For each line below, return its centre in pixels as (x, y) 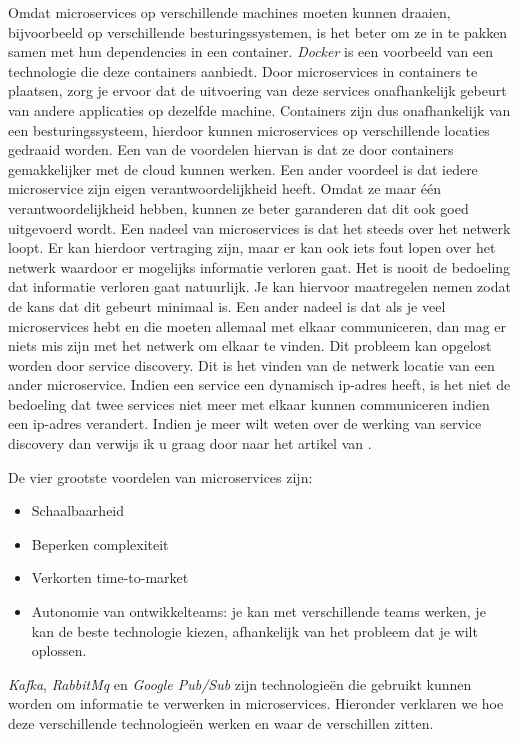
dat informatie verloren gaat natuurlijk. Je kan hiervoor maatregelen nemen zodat (259, 286)
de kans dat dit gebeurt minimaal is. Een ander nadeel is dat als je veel (227, 305)
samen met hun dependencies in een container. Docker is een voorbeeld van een (251, 51)
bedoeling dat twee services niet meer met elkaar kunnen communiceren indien (249, 403)
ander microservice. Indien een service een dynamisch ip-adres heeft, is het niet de (259, 384)
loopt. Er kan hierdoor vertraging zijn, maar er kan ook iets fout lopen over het (252, 247)
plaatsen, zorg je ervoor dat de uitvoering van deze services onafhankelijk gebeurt (257, 90)
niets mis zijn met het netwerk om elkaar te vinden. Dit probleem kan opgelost (250, 345)
